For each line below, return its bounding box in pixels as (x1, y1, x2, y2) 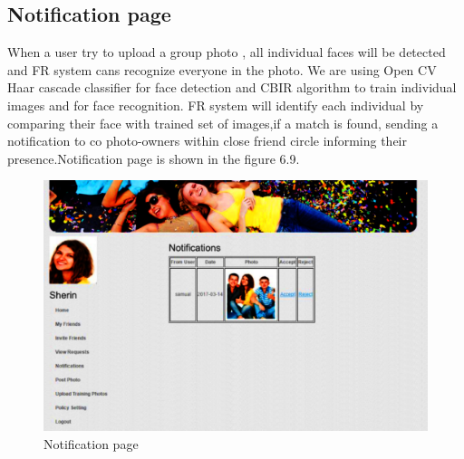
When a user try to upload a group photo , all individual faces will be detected (7, 43, 446, 62)
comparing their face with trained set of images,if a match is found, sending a (7, 113, 439, 132)
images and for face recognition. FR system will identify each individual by (7, 95, 424, 114)
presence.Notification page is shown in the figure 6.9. (7, 148, 300, 167)
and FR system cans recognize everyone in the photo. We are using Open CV (7, 60, 437, 79)
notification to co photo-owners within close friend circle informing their (7, 131, 407, 150)
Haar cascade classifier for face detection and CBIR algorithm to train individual (7, 78, 457, 97)
